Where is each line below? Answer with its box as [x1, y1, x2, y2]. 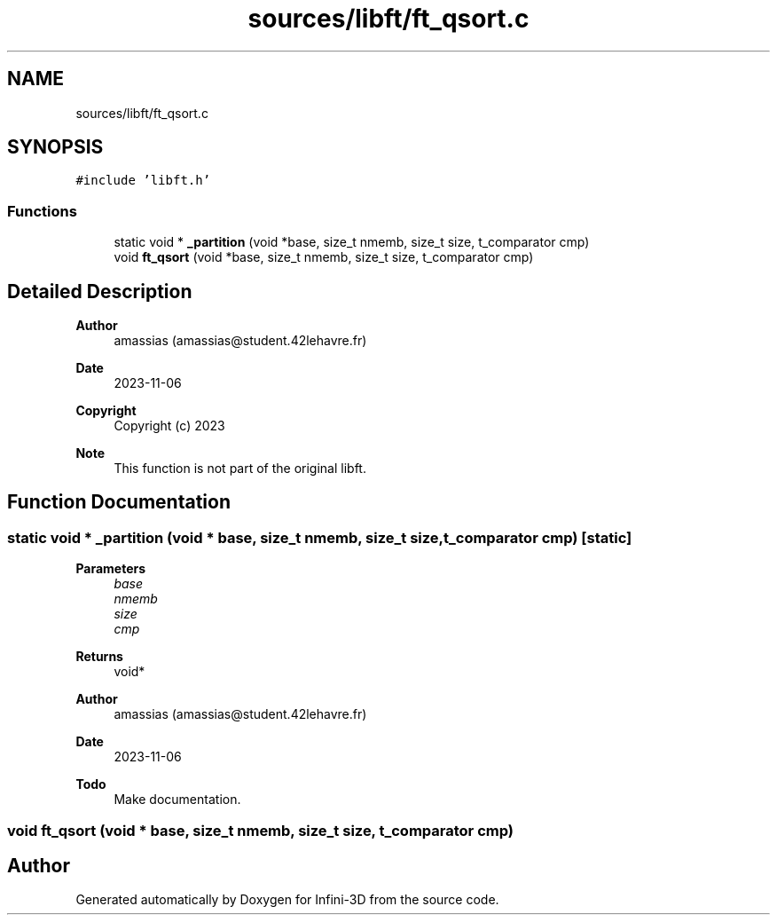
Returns [75, 649, 123, 665]
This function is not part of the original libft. [114, 461, 366, 477]
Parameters [75, 561, 146, 577]
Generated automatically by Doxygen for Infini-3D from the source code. [75, 892, 499, 908]
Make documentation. [114, 792, 241, 808]
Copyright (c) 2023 [114, 418, 225, 434]
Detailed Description [7, 280, 192, 303]
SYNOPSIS [7, 136, 104, 159]
